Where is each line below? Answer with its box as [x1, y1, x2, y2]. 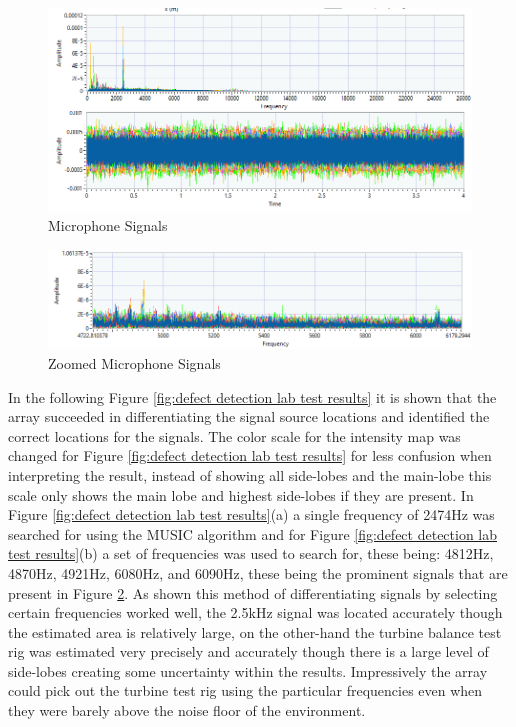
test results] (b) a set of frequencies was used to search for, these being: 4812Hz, [8, 543, 494, 564]
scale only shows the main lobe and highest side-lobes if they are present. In [8, 484, 474, 505]
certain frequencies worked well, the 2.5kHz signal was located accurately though [8, 602, 503, 623]
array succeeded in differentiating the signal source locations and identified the [8, 406, 490, 427]
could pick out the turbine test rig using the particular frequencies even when [8, 680, 483, 701]
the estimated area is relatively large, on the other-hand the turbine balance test [8, 621, 502, 642]
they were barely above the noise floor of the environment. [8, 700, 366, 721]
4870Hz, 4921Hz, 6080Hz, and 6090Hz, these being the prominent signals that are [8, 562, 508, 583]
